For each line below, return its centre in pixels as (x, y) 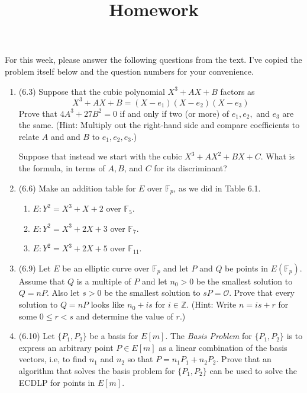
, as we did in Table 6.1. (217, 188)
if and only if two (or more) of (174, 113)
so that (140, 359)
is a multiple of (104, 281)
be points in (246, 268)
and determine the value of (125, 316)
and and (65, 136)
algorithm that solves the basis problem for (97, 371)
